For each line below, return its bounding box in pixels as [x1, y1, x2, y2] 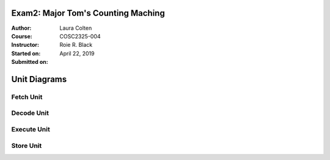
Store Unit [11, 141, 42, 150]
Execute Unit [11, 125, 50, 133]
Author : [11, 24, 32, 32]
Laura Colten [59, 24, 92, 32]
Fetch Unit [11, 92, 43, 101]
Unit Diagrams [11, 74, 67, 85]
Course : [11, 32, 33, 40]
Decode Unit [11, 109, 49, 117]
